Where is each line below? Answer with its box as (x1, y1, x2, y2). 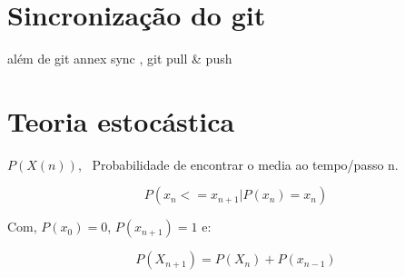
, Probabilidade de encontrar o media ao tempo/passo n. (77, 154, 399, 173)
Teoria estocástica (7, 102, 235, 139)
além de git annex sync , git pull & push (7, 49, 232, 68)
